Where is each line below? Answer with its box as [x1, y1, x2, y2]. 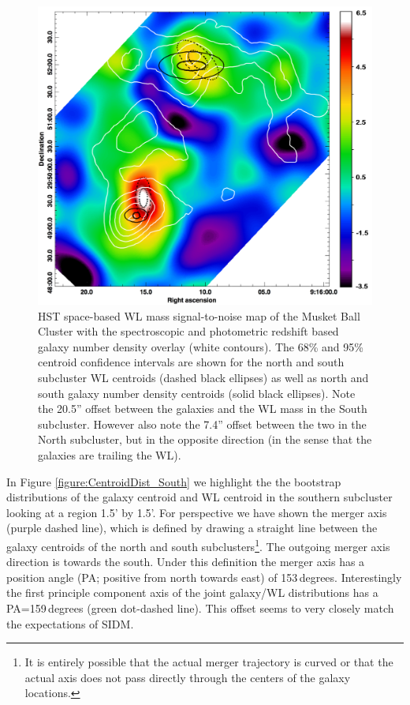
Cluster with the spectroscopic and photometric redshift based [38, 323, 339, 339]
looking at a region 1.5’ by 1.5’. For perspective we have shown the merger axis [6, 504, 387, 520]
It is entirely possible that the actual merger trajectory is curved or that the [24, 654, 393, 670]
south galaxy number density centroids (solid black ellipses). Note [38, 384, 356, 401]
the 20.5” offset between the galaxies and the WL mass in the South [38, 400, 367, 417]
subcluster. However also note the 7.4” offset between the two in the [38, 415, 367, 432]
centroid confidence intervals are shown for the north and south [38, 354, 345, 370]
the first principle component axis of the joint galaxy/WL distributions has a [6, 584, 378, 601]
